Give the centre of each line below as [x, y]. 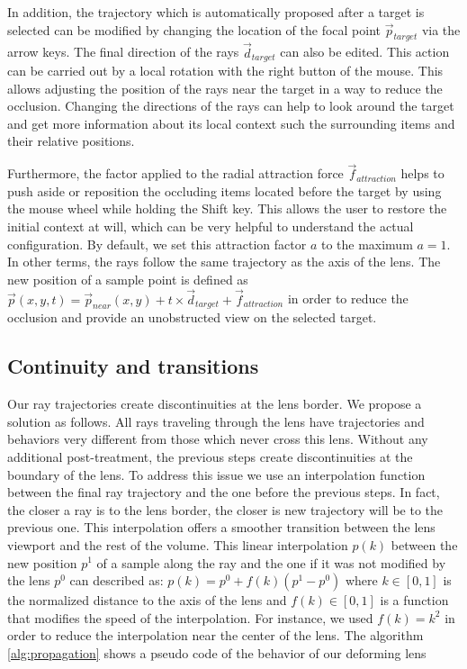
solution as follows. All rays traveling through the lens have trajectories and [216, 421]
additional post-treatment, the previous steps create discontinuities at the [210, 457]
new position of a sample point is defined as [128, 279]
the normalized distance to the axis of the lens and [147, 600]
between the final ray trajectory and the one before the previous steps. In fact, [224, 492]
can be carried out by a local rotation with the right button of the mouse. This [225, 71]
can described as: [117, 580]
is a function [414, 600]
